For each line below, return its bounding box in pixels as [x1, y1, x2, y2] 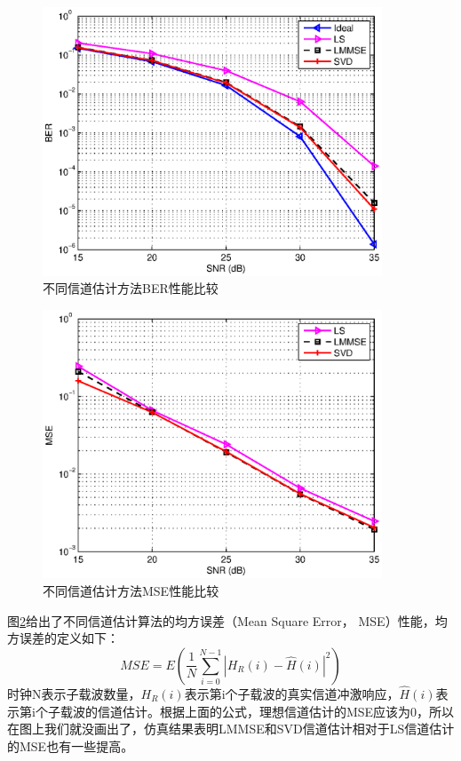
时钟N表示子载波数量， [7, 684, 141, 702]
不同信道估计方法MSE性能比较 [43, 581, 219, 599]
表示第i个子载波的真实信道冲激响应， [184, 684, 400, 702]
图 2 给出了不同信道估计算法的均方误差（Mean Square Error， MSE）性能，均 [7, 611, 448, 630]
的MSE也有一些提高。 [7, 736, 134, 755]
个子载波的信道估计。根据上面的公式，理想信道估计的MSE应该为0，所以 [35, 702, 455, 720]
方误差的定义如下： [7, 629, 119, 647]
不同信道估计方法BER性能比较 [43, 279, 219, 297]
